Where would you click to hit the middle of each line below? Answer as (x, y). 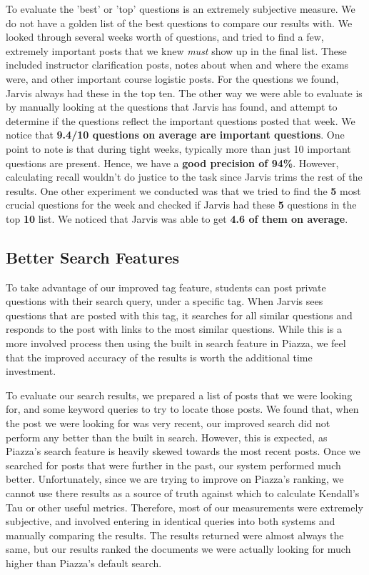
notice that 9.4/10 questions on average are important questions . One (175, 135)
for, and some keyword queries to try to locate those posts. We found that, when (182, 409)
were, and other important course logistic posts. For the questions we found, (172, 78)
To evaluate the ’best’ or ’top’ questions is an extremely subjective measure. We (181, 9)
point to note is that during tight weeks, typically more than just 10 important (178, 148)
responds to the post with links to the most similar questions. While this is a (174, 329)
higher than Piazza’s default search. (84, 562)
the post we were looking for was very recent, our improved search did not (168, 423)
